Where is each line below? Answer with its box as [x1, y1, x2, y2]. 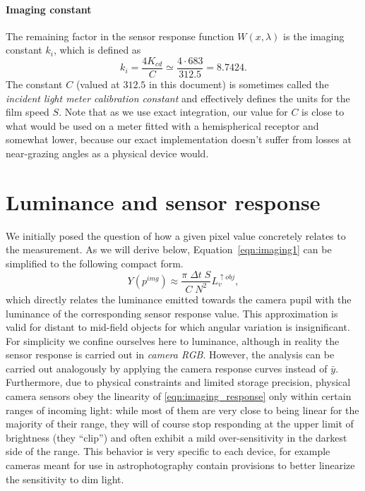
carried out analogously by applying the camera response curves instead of [6, 360, 328, 375]
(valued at [76, 77, 120, 92]
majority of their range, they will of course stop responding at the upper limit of [6, 416, 354, 431]
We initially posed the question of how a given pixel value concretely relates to [6, 228, 346, 243]
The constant [6, 77, 63, 92]
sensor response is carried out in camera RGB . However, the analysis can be [6, 347, 335, 362]
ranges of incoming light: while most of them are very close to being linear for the [6, 402, 359, 417]
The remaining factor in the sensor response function [6, 28, 234, 43]
